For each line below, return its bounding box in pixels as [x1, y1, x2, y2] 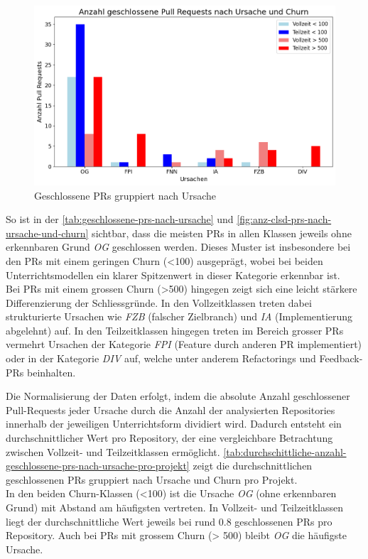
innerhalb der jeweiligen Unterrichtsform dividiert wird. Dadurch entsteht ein [6, 416, 342, 431]
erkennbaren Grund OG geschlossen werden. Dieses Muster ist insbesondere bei [6, 239, 351, 254]
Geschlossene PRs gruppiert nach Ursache [34, 188, 217, 202]
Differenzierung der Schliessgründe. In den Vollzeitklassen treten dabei [6, 295, 312, 310]
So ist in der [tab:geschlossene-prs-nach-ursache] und [6, 212, 234, 227]
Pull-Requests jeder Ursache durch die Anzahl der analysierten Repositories [6, 402, 335, 417]
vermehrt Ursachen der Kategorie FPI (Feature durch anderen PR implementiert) [6, 337, 362, 352]
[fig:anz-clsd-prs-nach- [237, 212, 332, 227]
